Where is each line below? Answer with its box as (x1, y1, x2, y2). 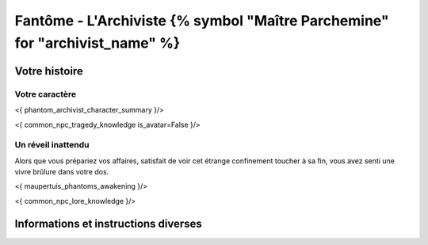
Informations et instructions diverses (14, 216, 202, 230)
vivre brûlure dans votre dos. (14, 167, 109, 177)
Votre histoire (14, 64, 83, 78)
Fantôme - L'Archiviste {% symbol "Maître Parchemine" (14, 12, 389, 29)
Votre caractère (14, 88, 77, 99)
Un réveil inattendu (14, 140, 90, 151)
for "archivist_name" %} (14, 34, 181, 52)
